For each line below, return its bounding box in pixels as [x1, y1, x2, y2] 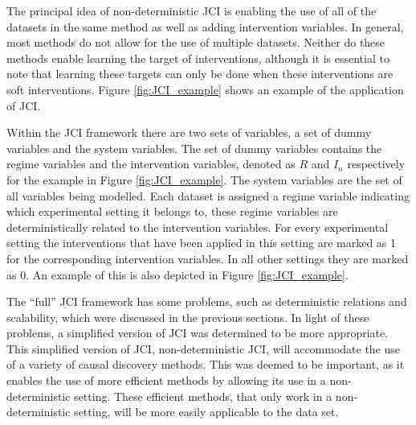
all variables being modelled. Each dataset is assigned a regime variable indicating [6, 187, 410, 204]
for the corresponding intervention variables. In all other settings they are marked [6, 250, 409, 266]
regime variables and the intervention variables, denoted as [6, 155, 296, 172]
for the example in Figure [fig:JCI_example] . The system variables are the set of [6, 171, 402, 188]
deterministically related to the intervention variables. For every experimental [6, 218, 389, 235]
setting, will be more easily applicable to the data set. [74, 403, 339, 420]
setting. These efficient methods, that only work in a [74, 387, 332, 404]
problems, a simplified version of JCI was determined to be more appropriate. [6, 324, 389, 341]
